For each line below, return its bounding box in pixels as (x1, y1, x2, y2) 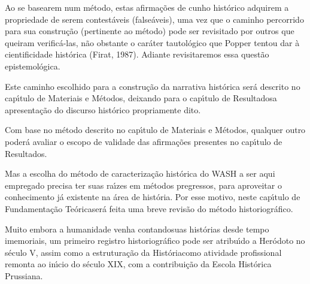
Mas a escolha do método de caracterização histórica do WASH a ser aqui (5, 167, 275, 180)
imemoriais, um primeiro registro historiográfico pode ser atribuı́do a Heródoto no (5, 234, 305, 247)
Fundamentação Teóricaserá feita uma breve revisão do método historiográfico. (5, 202, 293, 214)
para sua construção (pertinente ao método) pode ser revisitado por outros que (5, 25, 294, 37)
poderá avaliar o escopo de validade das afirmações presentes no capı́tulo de (5, 135, 282, 147)
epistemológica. (5, 59, 60, 72)
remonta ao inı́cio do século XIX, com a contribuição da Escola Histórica (5, 258, 272, 270)
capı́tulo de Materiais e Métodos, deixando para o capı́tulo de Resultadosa (5, 92, 277, 104)
